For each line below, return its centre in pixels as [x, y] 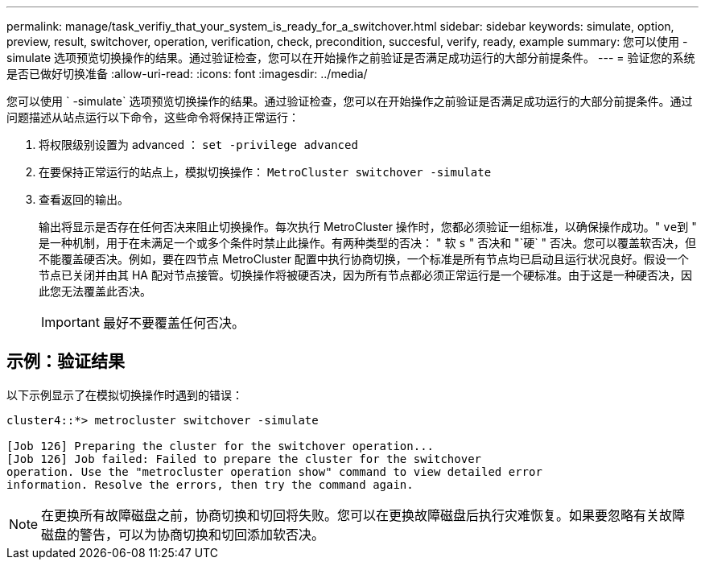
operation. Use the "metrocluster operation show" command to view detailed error [274, 471]
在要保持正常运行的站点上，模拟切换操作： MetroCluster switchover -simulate [265, 172]
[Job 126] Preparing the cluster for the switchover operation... [221, 446]
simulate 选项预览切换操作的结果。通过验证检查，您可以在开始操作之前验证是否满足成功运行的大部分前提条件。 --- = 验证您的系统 [351, 58]
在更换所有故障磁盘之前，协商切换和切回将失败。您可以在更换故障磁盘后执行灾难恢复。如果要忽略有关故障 [363, 515]
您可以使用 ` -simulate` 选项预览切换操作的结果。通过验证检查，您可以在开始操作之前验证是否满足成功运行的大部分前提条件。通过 [350, 101]
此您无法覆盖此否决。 [95, 291]
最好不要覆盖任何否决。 [173, 323]
